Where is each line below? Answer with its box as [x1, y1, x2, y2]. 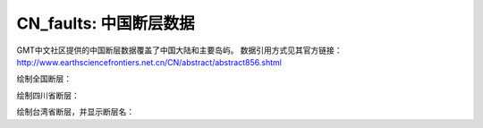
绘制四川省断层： [16, 90, 80, 100]
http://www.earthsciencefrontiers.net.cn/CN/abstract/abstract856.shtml [16, 56, 282, 67]
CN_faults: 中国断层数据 [16, 13, 195, 33]
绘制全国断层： [16, 73, 72, 84]
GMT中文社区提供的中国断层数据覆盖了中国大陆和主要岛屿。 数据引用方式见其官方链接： [16, 45, 343, 55]
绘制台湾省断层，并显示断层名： [16, 107, 134, 117]
